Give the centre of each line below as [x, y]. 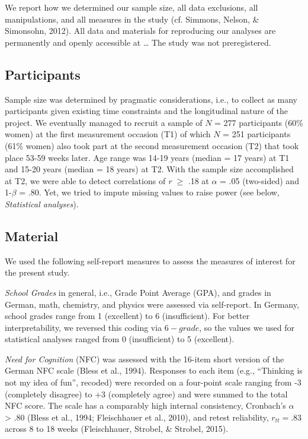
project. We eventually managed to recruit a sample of [104, 122]
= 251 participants [257, 134]
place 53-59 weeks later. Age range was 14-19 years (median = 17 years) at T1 [147, 157]
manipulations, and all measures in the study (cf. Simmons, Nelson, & [132, 19]
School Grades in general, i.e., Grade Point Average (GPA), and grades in [138, 292]
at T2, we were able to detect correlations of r [88, 180]
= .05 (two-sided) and [259, 180]
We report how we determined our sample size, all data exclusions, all [131, 7]
